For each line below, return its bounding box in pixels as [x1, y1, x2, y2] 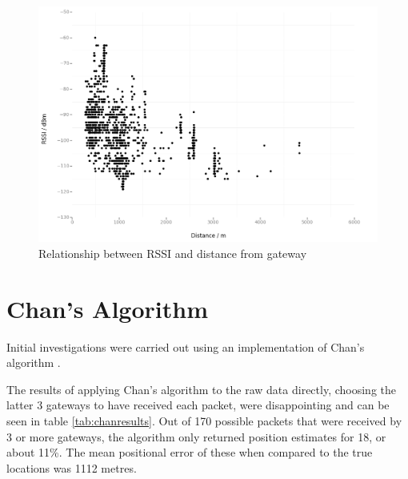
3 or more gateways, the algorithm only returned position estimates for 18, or [6, 428, 386, 445]
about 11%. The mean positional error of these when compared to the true [6, 444, 373, 461]
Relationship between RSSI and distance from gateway [38, 244, 307, 261]
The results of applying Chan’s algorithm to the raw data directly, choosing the [6, 380, 396, 397]
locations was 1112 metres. [6, 459, 137, 476]
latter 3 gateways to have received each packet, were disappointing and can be [6, 396, 390, 413]
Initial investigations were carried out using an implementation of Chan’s [6, 338, 365, 355]
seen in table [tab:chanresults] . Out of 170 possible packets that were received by [6, 413, 402, 429]
